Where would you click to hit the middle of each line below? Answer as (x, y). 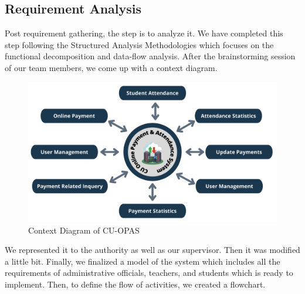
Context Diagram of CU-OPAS (84, 230)
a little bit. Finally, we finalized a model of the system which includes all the (143, 261)
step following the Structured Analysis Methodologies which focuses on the (139, 44)
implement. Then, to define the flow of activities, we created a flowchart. (135, 284)
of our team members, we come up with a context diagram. (111, 67)
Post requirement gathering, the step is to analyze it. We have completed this (144, 33)
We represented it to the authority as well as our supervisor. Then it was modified (152, 250)
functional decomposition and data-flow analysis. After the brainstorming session (150, 56)
